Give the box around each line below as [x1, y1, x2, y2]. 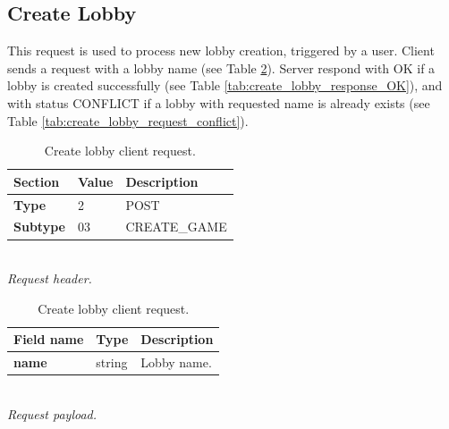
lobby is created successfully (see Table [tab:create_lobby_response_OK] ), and [7, 76, 443, 95]
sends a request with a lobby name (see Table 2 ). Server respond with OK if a [7, 58, 436, 77]
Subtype [13, 217, 65, 236]
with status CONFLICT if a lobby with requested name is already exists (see [7, 93, 430, 112]
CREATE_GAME [125, 217, 227, 236]
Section [13, 172, 60, 190]
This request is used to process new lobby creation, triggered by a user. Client [7, 41, 435, 60]
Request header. [7, 269, 92, 288]
